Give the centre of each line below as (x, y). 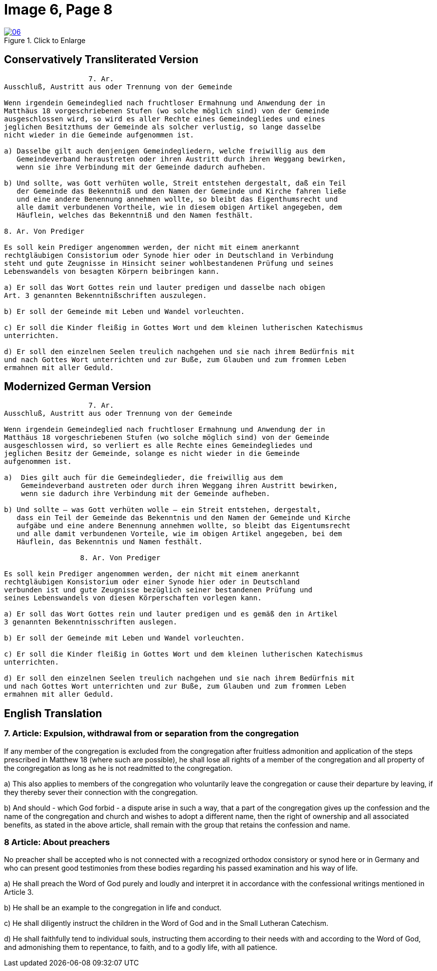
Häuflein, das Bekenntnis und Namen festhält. (110, 542)
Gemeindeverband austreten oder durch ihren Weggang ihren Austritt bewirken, (179, 486)
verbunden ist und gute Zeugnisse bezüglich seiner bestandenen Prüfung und (158, 590)
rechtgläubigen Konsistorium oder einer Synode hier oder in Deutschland (152, 582)
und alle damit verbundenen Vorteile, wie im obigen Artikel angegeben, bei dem (179, 534)
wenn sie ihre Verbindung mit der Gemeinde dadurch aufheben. (141, 167)
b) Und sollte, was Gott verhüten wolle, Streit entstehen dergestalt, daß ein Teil (175, 183)
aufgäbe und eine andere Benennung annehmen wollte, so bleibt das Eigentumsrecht (184, 526)
